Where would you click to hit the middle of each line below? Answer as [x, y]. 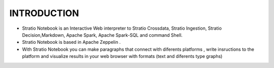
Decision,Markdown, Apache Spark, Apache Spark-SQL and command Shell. [102, 35]
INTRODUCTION [44, 13]
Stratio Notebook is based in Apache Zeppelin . [72, 42]
